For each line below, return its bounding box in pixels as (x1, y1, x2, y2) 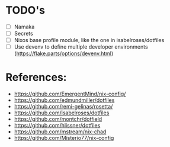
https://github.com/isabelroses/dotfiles (14, 109, 110, 116)
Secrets (14, 30, 33, 37)
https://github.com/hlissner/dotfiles (14, 122, 101, 129)
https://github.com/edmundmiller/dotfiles (14, 97, 115, 104)
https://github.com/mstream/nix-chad (14, 128, 107, 135)
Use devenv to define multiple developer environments (14, 43, 149, 50)
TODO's (5, 4, 46, 17)
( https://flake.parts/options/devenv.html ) (14, 50, 114, 57)
